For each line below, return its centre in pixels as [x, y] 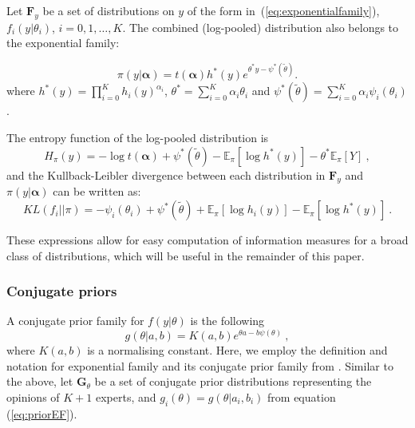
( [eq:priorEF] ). [42, 413]
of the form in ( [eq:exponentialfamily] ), [283, 10]
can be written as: [97, 191]
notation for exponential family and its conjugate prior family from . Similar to [200, 365]
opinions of [33, 396]
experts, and [126, 396]
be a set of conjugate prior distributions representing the [233, 381]
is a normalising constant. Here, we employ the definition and [237, 350]
